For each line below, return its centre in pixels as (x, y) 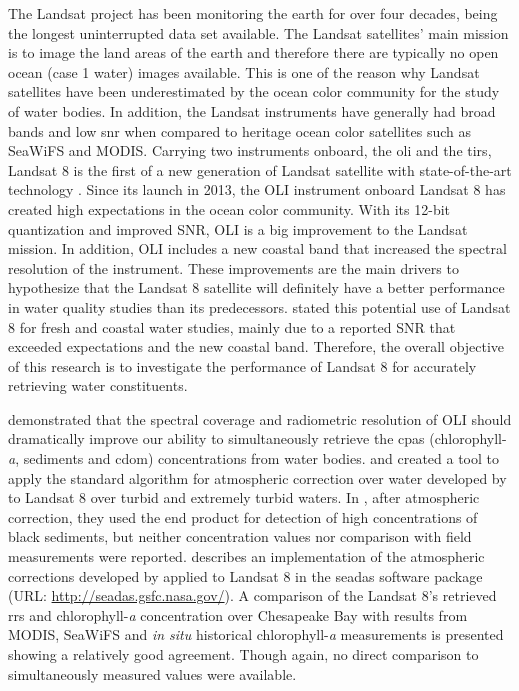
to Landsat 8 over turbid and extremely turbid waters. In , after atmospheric (244, 497)
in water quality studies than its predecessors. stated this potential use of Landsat (259, 306)
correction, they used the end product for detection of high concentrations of (243, 516)
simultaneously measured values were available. (152, 673)
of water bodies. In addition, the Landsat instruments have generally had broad (252, 110)
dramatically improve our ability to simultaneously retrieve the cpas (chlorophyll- (257, 438)
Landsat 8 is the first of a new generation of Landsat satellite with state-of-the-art (260, 169)
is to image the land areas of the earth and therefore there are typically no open (253, 52)
